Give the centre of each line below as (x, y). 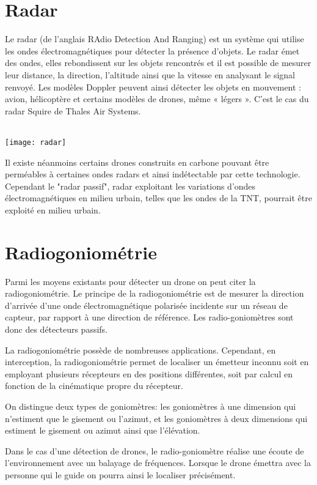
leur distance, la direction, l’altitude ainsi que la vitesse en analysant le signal (150, 74)
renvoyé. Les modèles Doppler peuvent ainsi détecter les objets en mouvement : (153, 87)
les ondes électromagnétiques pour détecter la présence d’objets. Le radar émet (152, 50)
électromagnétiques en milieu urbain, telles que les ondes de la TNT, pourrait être (158, 198)
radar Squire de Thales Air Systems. (73, 110)
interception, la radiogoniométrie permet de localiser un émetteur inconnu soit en (157, 362)
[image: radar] (36, 142)
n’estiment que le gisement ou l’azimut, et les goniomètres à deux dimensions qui (156, 418)
